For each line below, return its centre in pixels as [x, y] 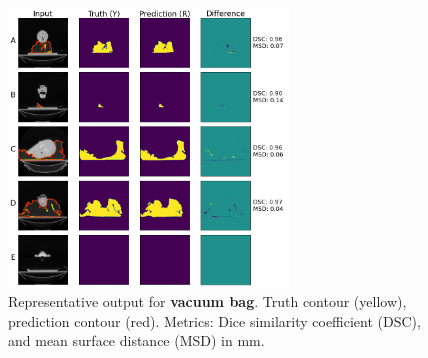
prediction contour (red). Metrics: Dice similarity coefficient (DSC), [214, 320]
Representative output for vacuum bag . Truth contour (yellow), [207, 301]
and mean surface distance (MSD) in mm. [136, 340]
